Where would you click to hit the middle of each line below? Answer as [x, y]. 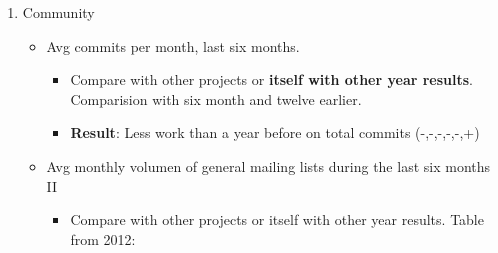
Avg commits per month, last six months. [173, 45]
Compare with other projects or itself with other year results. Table [277, 219]
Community [58, 12]
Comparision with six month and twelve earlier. [216, 98]
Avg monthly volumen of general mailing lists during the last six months [268, 165]
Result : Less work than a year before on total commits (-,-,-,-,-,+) [275, 132]
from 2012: [103, 238]
